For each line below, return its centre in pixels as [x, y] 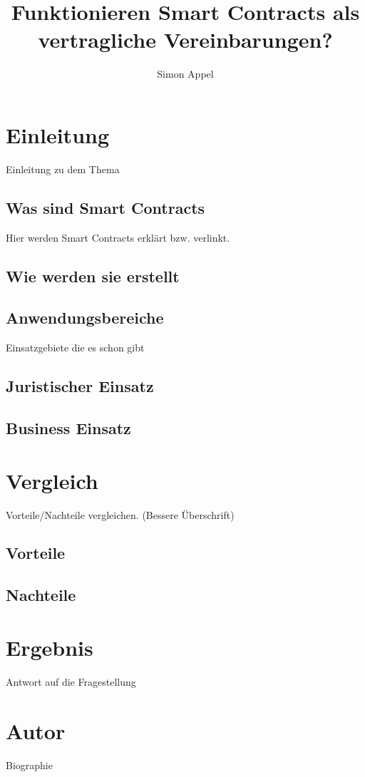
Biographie [29, 765]
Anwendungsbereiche [85, 318]
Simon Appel [185, 74]
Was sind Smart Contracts [106, 207]
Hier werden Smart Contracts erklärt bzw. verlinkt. [118, 237]
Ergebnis [50, 647]
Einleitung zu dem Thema [63, 169]
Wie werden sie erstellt [93, 276]
